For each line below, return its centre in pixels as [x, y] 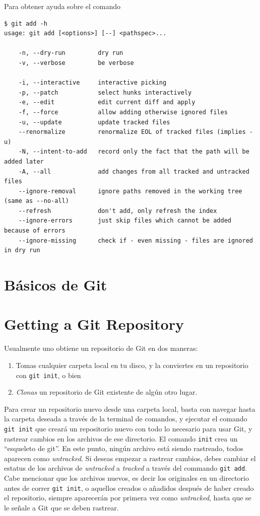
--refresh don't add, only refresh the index [118, 211]
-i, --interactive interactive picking [92, 83]
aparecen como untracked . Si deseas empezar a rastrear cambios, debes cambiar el [130, 458]
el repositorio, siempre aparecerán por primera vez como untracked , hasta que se [128, 498]
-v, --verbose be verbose [76, 63]
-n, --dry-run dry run [71, 53]
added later [24, 161]
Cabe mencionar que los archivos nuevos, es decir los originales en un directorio [126, 478]
